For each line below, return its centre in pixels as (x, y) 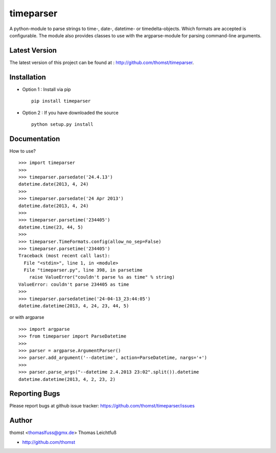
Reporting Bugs (35, 394)
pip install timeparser (61, 101)
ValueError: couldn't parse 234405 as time (74, 284)
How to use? (22, 151)
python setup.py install (62, 124)
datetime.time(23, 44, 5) (51, 227)
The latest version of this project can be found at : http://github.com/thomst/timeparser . (102, 62)
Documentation (35, 139)
